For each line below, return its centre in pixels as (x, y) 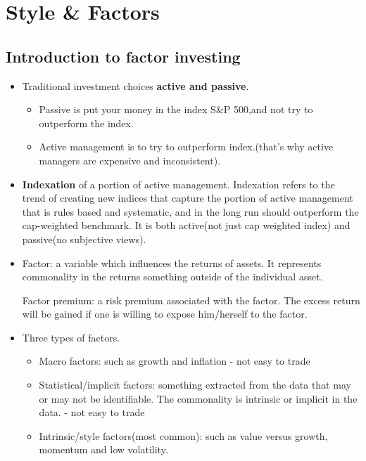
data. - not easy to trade (92, 412)
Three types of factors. (71, 337)
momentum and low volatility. (103, 449)
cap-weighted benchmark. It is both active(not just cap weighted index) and (186, 225)
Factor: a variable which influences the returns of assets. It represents (172, 262)
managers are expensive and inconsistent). (130, 160)
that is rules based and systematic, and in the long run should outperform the (190, 211)
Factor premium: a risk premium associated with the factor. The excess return (191, 300)
